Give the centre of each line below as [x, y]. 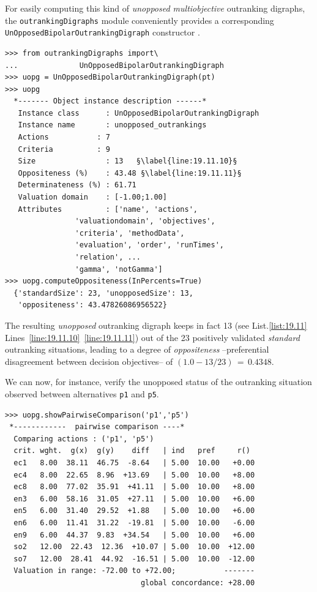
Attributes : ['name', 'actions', [108, 209]
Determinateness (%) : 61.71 [77, 185]
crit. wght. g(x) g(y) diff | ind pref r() [132, 451]
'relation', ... [108, 257]
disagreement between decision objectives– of [89, 361]
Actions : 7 [64, 137]
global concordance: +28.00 [198, 583]
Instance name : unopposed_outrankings [112, 125]
